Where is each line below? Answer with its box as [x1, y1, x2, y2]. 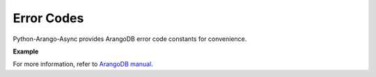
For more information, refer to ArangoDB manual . [13, 60, 153, 69]
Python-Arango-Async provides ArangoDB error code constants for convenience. [13, 35, 247, 43]
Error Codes [13, 10, 84, 26]
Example [13, 47, 39, 55]
